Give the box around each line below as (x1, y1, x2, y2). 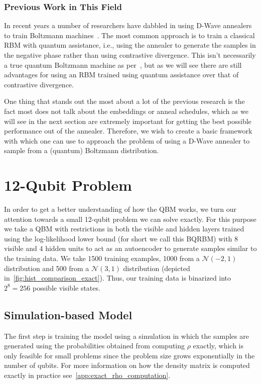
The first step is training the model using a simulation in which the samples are (4, 330, 249, 341)
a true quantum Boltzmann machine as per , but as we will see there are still (4, 59, 242, 70)
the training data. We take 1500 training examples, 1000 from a (4, 253, 200, 264)
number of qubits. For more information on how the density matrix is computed (4, 360, 250, 370)
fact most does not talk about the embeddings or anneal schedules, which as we (4, 105, 248, 116)
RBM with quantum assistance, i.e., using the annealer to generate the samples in (4, 40, 256, 50)
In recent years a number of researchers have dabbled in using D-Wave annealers (4, 20, 252, 31)
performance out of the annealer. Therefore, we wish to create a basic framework (4, 125, 252, 136)
